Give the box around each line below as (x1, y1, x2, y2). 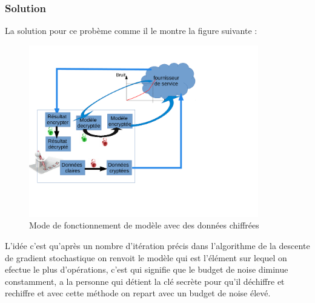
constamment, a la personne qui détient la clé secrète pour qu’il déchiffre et (5, 275, 285, 287)
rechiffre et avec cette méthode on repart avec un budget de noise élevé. (5, 287, 271, 299)
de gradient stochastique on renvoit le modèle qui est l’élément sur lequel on (5, 251, 287, 264)
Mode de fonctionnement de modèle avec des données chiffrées (29, 219, 259, 231)
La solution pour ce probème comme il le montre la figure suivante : (5, 24, 257, 37)
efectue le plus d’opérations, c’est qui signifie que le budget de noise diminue (5, 263, 288, 276)
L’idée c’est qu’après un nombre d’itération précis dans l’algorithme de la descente (5, 239, 310, 252)
